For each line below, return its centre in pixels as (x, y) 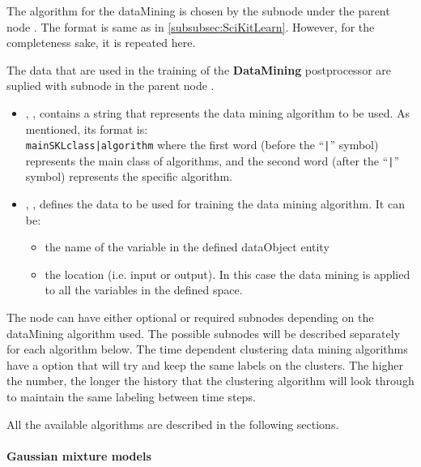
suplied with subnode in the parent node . (111, 86)
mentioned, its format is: (87, 129)
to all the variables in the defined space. (144, 290)
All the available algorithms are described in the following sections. (173, 424)
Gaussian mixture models (79, 455)
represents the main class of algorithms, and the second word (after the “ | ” (213, 160)
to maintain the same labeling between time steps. (131, 396)
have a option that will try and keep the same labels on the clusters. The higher (205, 364)
